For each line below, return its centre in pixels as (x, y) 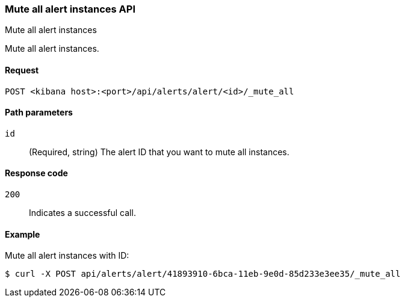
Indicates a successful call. (82, 213)
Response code (36, 173)
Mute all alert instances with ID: (67, 256)
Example (23, 234)
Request (22, 70)
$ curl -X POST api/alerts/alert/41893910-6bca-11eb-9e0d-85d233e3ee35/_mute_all (203, 274)
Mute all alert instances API (70, 9)
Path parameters (39, 112)
